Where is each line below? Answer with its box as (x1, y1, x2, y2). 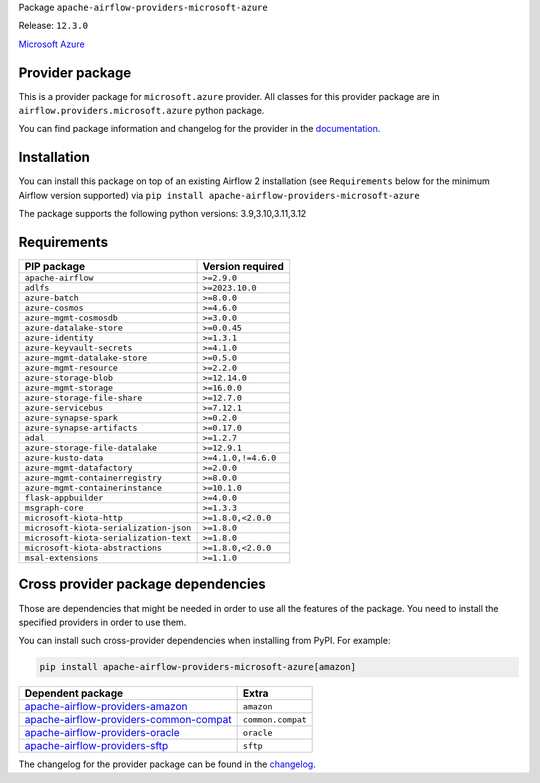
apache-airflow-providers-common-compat (24, 713, 232, 727)
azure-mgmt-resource (24, 363, 119, 374)
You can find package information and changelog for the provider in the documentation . (18, 123, 381, 135)
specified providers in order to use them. (18, 616, 187, 628)
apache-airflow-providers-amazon (24, 700, 188, 714)
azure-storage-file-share (24, 393, 143, 404)
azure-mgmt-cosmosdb (24, 313, 119, 324)
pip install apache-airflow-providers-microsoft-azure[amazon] (39, 661, 357, 673)
